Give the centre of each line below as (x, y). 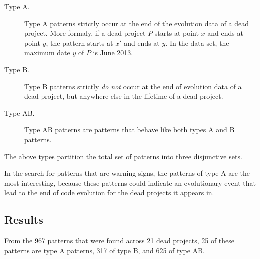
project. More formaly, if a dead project (85, 33)
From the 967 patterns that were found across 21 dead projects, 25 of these (119, 241)
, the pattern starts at (79, 42)
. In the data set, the (197, 42)
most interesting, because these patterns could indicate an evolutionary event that (130, 183)
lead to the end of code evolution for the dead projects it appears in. (109, 193)
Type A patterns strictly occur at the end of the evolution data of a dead (137, 23)
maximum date (47, 52)
